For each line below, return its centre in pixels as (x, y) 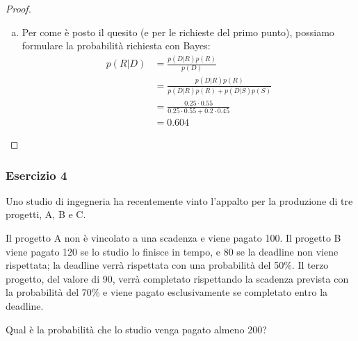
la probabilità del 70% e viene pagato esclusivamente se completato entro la (167, 292)
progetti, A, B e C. (46, 214)
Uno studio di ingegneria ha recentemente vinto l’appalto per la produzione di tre (179, 200)
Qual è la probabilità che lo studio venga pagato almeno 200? (136, 329)
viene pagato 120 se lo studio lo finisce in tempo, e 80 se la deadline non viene (172, 251)
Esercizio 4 (36, 175)
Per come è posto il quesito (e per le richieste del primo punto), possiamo (178, 32)
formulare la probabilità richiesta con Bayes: (116, 45)
